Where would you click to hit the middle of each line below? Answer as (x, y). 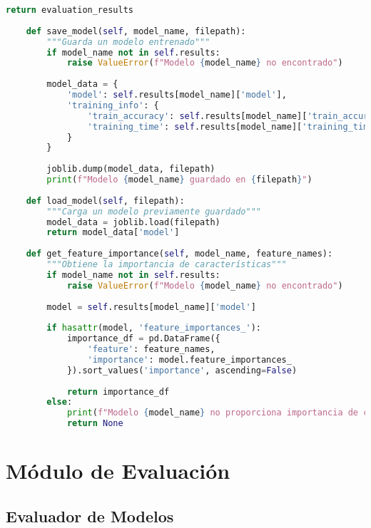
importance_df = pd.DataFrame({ (143, 339)
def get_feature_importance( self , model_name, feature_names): (179, 254)
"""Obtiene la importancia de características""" (167, 264)
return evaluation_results (70, 10)
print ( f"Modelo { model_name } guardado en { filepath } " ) (179, 180)
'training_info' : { (113, 105)
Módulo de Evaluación (118, 471)
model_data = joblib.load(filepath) (133, 222)
